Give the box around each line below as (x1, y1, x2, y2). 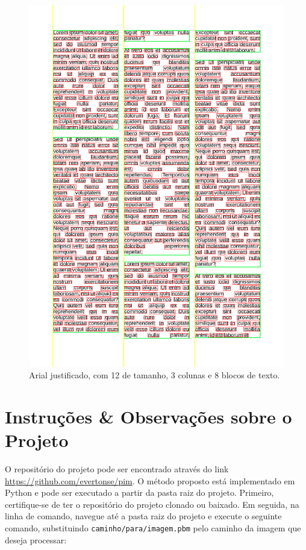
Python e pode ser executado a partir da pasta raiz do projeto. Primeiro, (5, 486, 274, 499)
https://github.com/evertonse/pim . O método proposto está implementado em (5, 474, 295, 487)
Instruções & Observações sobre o (5, 404, 292, 428)
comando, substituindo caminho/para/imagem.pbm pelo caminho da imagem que (5, 521, 301, 534)
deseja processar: (5, 533, 67, 546)
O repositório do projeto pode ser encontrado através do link (5, 463, 229, 475)
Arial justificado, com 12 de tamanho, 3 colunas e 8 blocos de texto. (29, 369, 280, 381)
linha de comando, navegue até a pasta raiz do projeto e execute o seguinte (5, 510, 282, 522)
